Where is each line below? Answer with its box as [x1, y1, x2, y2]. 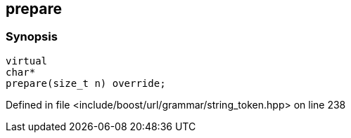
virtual [6, 55, 48, 67]
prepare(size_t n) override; [6, 77, 166, 89]
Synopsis [6, 29, 58, 44]
